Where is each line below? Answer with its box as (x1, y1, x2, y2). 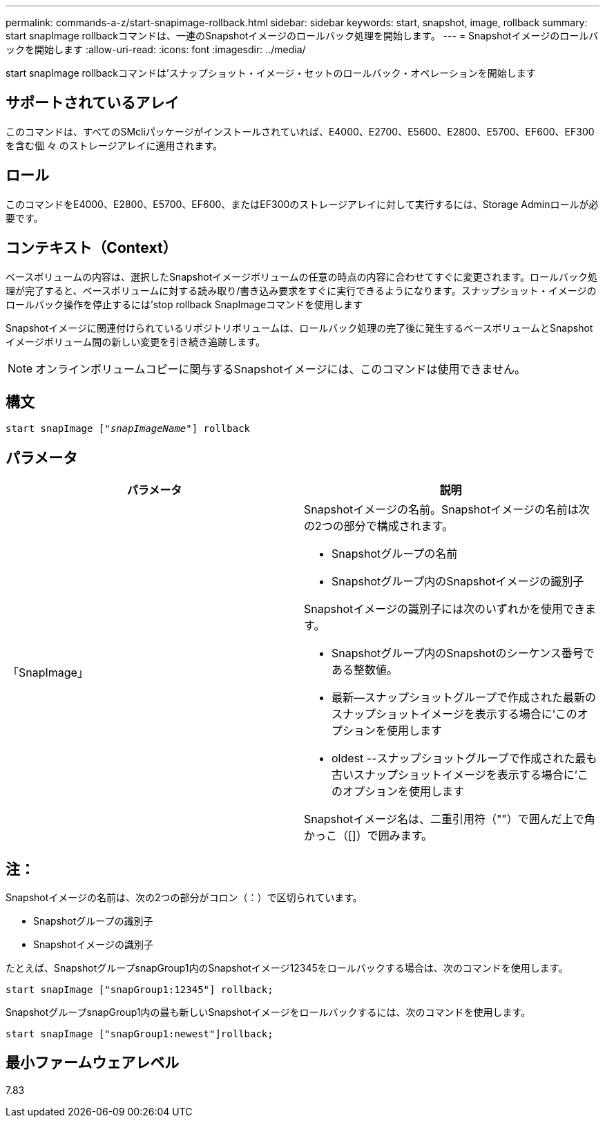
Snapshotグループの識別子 (33, 915, 153, 927)
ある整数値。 (332, 663, 398, 677)
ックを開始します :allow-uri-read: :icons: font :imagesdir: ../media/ (6, 44, 306, 55)
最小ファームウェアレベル (6, 1054, 180, 1072)
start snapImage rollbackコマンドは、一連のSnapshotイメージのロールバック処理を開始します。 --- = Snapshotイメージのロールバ (6, 30, 599, 41)
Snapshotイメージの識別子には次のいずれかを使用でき (304, 602, 585, 616)
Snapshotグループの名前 (332, 547, 458, 561)
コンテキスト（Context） (6, 239, 177, 257)
